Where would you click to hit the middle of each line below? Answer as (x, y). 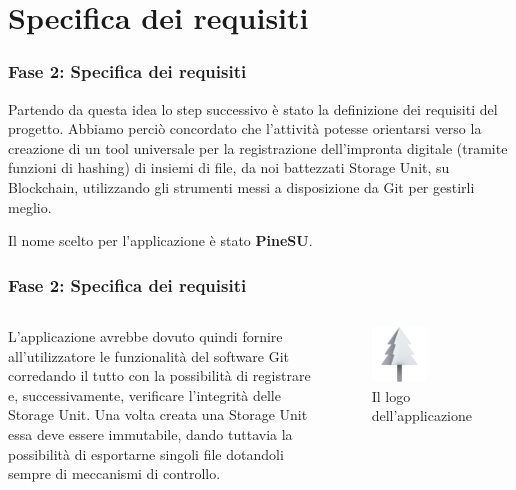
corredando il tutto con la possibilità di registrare (159, 375)
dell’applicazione (422, 415)
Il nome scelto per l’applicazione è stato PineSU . (160, 240)
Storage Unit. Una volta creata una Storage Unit (158, 414)
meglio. (30, 206)
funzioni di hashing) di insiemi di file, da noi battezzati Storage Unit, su (229, 167)
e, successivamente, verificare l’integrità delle (144, 394)
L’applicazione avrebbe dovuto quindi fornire (145, 335)
